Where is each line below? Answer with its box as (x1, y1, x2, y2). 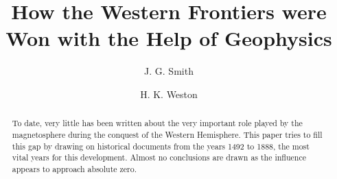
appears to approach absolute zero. (12, 163, 137, 174)
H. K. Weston (140, 86, 198, 101)
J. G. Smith (144, 64, 194, 78)
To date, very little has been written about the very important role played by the (12, 117, 303, 129)
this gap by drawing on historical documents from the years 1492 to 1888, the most (12, 140, 310, 152)
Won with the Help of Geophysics (5, 24, 332, 52)
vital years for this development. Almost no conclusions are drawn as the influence (12, 152, 307, 163)
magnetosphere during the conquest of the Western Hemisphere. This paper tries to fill (12, 128, 323, 140)
